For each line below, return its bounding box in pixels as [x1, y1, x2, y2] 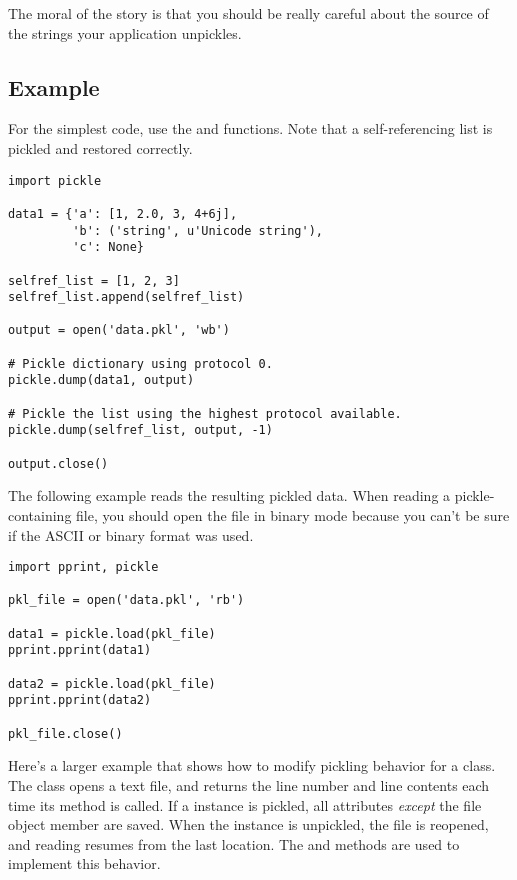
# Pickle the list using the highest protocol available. [8, 406, 402, 421]
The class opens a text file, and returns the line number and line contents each [8, 774, 490, 795]
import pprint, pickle [8, 560, 159, 575]
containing [8, 504, 72, 525]
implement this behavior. [8, 853, 161, 874]
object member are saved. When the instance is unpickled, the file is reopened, [8, 814, 489, 835]
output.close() [8, 456, 109, 471]
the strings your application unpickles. [8, 22, 242, 43]
